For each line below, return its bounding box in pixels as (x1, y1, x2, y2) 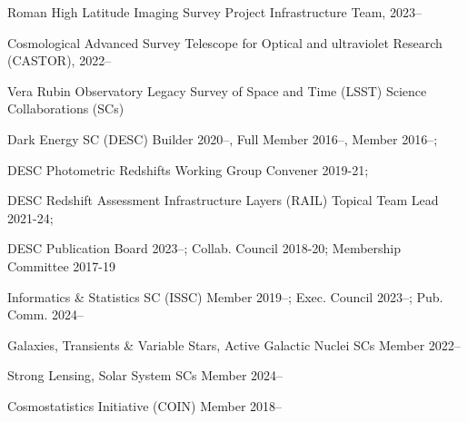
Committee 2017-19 (7, 256, 115, 275)
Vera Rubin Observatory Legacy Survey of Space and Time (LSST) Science (7, 81, 427, 100)
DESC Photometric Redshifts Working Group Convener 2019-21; (7, 160, 369, 179)
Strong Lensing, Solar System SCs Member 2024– (7, 366, 284, 385)
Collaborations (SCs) (7, 99, 124, 118)
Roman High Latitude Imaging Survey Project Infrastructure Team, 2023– (7, 3, 422, 21)
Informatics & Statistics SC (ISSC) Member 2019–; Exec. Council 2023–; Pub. (7, 287, 443, 306)
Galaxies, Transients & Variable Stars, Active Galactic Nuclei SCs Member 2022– (7, 335, 461, 354)
